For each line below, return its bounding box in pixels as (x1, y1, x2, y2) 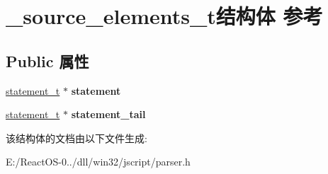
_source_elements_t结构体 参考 (6, 1, 323, 30)
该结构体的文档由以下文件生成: (6, 130, 147, 145)
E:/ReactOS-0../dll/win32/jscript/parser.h (6, 154, 191, 169)
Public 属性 (6, 50, 89, 71)
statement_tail (71, 107, 146, 122)
